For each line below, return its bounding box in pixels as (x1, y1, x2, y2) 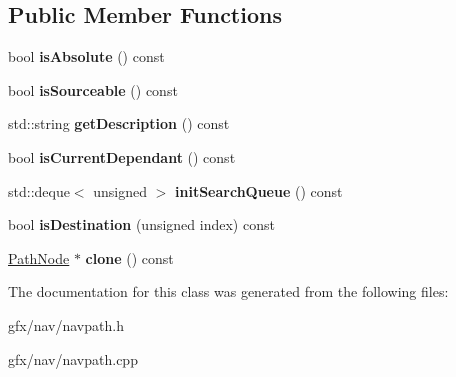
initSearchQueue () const (175, 180, 343, 201)
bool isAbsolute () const (8, 46, 165, 67)
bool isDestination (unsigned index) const (8, 214, 275, 235)
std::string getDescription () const (8, 113, 230, 134)
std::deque (8, 180, 70, 201)
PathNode (8, 247, 70, 268)
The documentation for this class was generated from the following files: (8, 281, 449, 302)
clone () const (85, 247, 174, 268)
